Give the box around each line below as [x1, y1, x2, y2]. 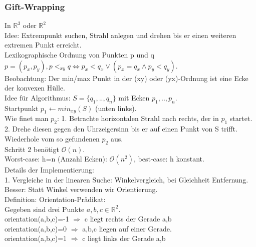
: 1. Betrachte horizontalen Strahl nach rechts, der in [57, 113, 219, 123]
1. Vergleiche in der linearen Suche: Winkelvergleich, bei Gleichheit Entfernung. [5, 174, 248, 184]
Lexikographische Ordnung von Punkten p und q [5, 49, 154, 59]
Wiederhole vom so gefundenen [5, 133, 100, 143]
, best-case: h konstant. [133, 153, 204, 164]
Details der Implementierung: [5, 164, 94, 175]
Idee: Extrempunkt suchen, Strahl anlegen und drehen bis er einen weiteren [5, 29, 236, 40]
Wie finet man [5, 113, 49, 123]
